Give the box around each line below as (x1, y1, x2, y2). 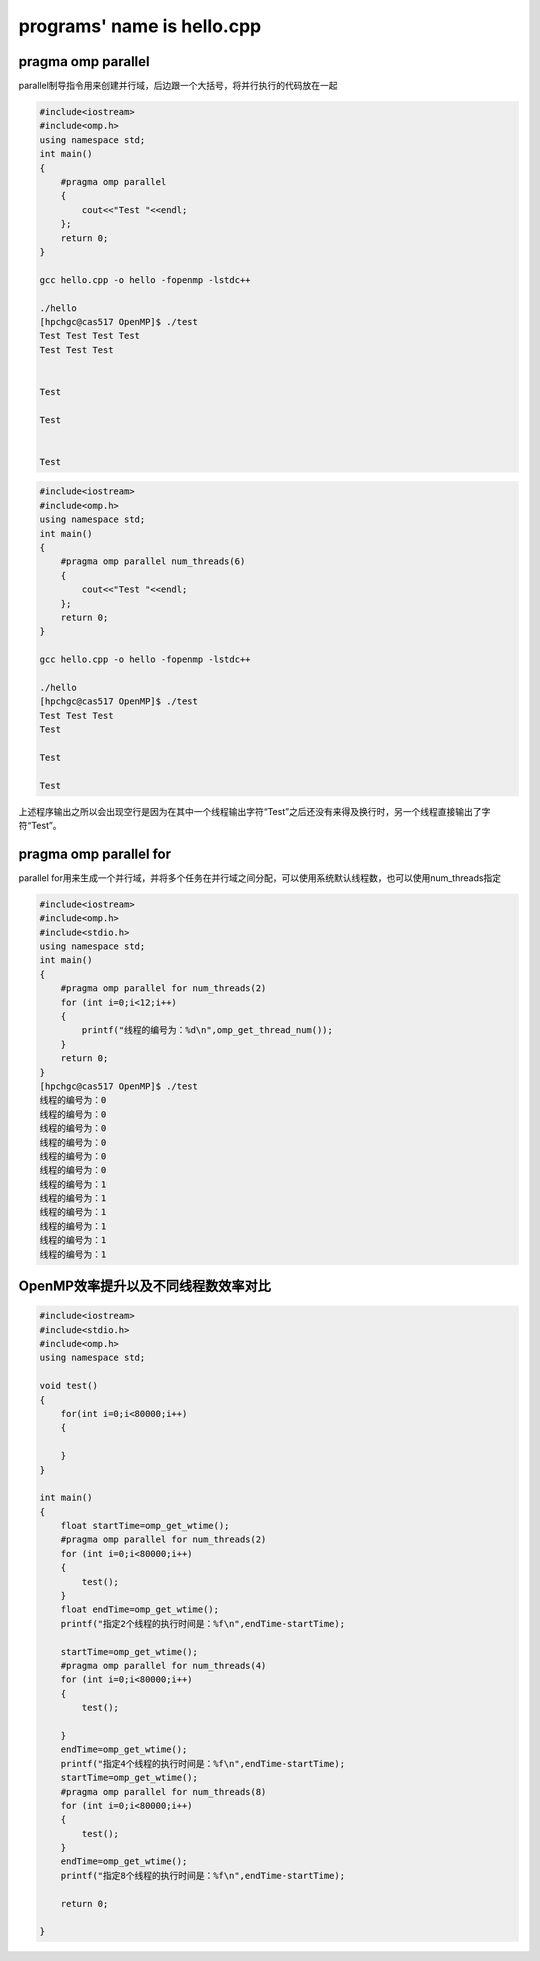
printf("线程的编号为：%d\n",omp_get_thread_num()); (81, 1025, 334, 1036)
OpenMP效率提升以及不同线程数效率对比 (18, 1278, 272, 1295)
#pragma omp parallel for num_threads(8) (60, 1786, 267, 1797)
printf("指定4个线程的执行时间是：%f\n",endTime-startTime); (60, 1758, 345, 1769)
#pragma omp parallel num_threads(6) (60, 556, 246, 567)
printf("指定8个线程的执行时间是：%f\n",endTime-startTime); (60, 1870, 345, 1881)
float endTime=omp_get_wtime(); (60, 1604, 220, 1615)
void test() (39, 1380, 99, 1392)
